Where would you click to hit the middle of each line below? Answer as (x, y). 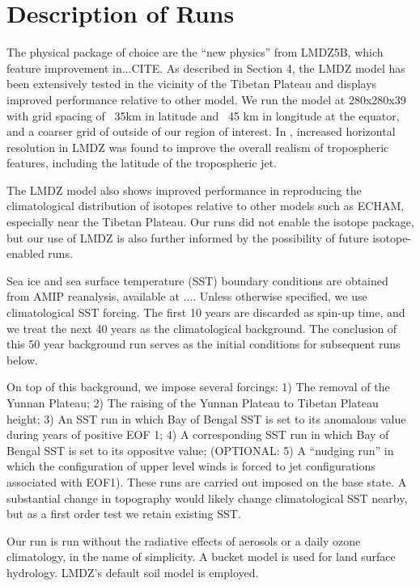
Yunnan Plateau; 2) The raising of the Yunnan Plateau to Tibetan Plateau (193, 403)
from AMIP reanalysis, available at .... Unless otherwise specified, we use (187, 296)
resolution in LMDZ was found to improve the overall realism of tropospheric (198, 147)
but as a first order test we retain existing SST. (124, 514)
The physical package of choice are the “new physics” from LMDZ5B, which (195, 52)
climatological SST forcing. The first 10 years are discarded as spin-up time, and (206, 312)
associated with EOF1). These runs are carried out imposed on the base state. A (207, 481)
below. (22, 359)
